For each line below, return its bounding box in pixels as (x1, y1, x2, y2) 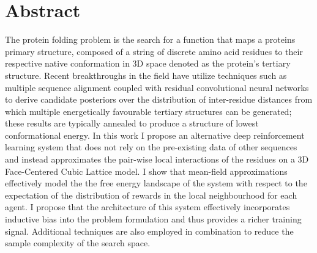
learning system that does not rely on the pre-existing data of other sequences (5, 141, 297, 153)
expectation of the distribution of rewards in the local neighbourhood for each (5, 188, 297, 201)
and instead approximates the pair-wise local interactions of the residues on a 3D (5, 153, 309, 166)
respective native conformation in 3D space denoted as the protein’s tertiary (5, 57, 291, 70)
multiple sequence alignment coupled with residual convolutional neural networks (5, 81, 309, 94)
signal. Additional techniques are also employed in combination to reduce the (5, 224, 294, 237)
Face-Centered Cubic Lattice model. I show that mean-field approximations (5, 164, 288, 177)
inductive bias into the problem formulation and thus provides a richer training (5, 213, 302, 226)
